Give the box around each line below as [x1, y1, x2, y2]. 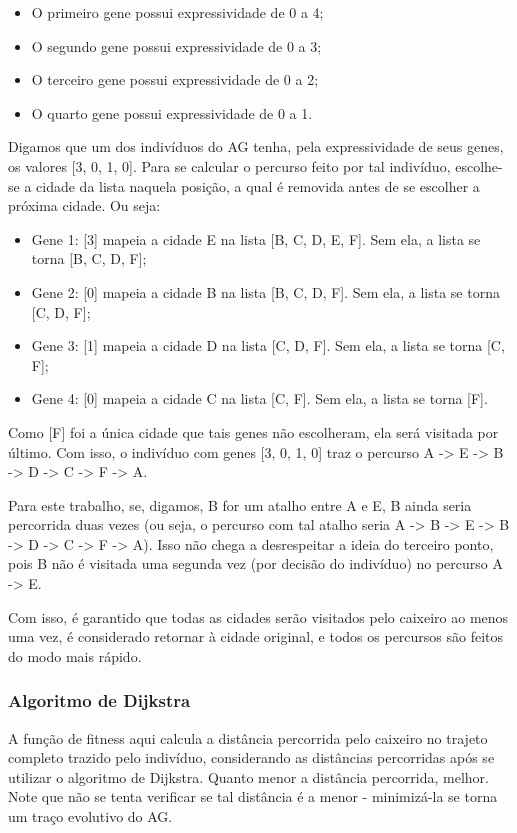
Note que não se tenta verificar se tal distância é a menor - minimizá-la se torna [8, 786, 498, 807]
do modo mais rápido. [8, 645, 142, 666]
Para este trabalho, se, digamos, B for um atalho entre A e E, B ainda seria [8, 494, 472, 515]
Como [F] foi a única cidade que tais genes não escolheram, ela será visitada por [8, 421, 499, 442]
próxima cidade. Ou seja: [8, 195, 161, 216]
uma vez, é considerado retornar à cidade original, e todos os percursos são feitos [8, 626, 504, 647]
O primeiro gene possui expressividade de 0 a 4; [31, 2, 324, 22]
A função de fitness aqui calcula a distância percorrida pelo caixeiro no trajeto [8, 727, 488, 748]
